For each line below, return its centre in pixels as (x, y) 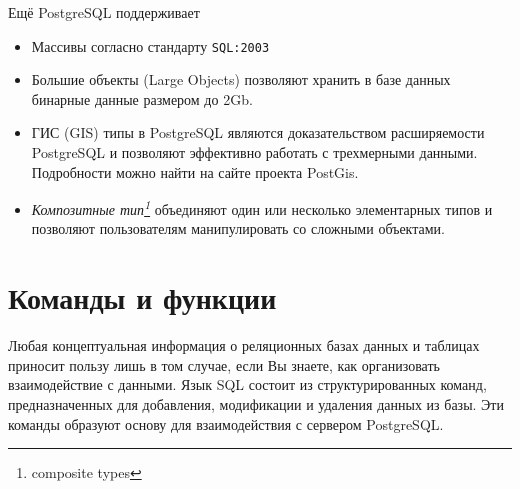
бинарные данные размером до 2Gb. (142, 98)
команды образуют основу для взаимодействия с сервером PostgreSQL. (226, 423)
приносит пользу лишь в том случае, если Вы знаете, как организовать (224, 364)
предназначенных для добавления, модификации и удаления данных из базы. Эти (256, 403)
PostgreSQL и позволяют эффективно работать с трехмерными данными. (254, 152)
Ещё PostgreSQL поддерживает (104, 12)
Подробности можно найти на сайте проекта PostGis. (195, 171)
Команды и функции (142, 297)
